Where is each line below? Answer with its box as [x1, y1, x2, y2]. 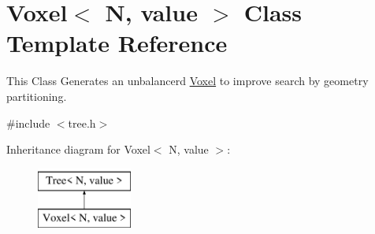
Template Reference [6, 27, 228, 59]
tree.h [68, 114, 96, 131]
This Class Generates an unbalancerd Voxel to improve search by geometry [6, 72, 369, 89]
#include [6, 114, 50, 131]
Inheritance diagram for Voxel [6, 141, 150, 158]
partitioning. [6, 87, 67, 104]
